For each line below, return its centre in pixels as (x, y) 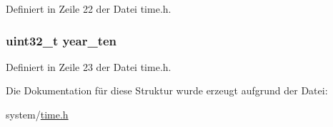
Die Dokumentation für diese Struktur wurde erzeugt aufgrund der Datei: (167, 90)
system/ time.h (37, 114)
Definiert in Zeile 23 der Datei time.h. (89, 66)
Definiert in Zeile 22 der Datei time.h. (89, 9)
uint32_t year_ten (61, 40)
